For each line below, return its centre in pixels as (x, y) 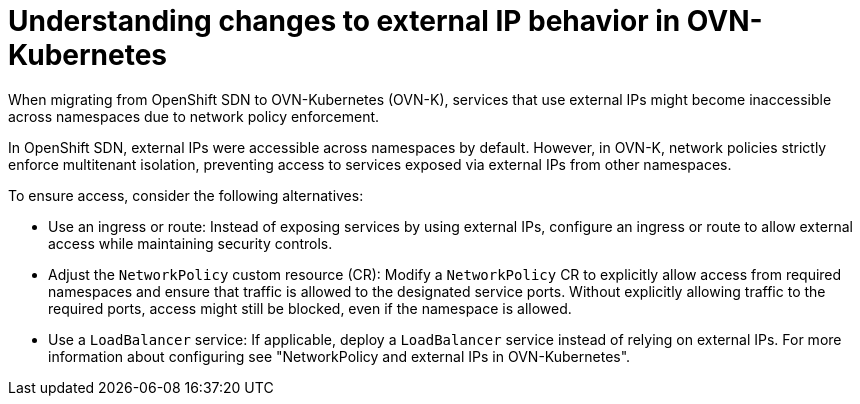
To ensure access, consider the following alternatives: (186, 195)
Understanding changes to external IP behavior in (344, 21)
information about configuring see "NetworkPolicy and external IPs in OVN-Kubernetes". (339, 356)
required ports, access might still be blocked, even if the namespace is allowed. (310, 308)
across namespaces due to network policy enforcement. (194, 116)
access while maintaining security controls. (190, 243)
